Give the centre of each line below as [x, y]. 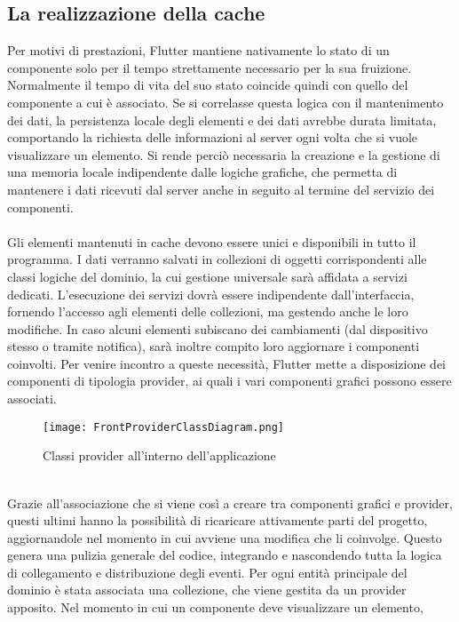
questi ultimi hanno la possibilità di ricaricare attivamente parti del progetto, [218, 520]
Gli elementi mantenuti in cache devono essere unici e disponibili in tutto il [212, 241]
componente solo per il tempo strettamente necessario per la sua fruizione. [210, 67]
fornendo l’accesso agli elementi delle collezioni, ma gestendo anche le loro [208, 311]
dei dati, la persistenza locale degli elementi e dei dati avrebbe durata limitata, [222, 120]
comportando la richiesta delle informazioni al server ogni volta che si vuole [213, 137]
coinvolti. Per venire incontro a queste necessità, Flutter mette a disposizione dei [227, 363]
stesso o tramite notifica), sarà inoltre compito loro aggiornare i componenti [214, 346]
